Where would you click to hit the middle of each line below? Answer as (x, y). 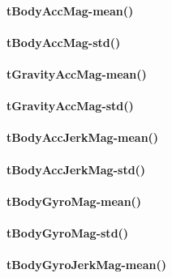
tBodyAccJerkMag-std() (76, 169)
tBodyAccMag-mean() (70, 10)
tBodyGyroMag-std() (68, 232)
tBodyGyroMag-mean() (74, 201)
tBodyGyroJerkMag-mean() (86, 265)
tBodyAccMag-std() (64, 42)
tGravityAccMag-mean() (77, 73)
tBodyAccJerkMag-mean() (83, 137)
